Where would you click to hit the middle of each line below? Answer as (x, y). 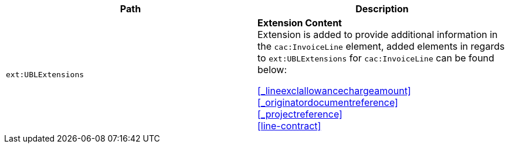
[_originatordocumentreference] (328, 102)
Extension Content (300, 23)
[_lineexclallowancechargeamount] (334, 91)
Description (382, 9)
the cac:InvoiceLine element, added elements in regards (381, 46)
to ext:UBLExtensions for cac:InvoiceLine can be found (376, 58)
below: (272, 70)
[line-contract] (289, 126)
